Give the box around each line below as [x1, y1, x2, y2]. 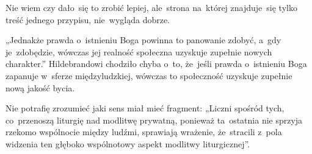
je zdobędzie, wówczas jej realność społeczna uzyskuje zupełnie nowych [5, 45, 272, 58]
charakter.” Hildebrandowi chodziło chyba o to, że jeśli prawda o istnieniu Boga [5, 57, 307, 70]
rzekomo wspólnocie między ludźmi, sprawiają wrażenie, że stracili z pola [5, 125, 282, 138]
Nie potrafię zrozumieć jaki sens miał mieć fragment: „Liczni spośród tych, [5, 102, 285, 114]
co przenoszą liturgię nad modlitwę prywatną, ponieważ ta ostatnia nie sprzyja [5, 113, 303, 126]
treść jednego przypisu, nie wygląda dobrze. [5, 13, 170, 26]
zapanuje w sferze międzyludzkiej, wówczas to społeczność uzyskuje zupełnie [5, 69, 292, 82]
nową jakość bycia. [5, 81, 75, 94]
